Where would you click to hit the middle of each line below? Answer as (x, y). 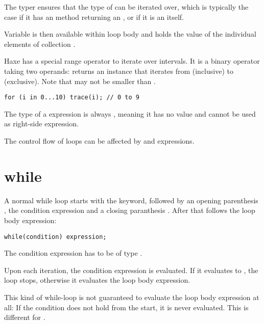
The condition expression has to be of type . (73, 253)
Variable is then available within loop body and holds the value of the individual (130, 34)
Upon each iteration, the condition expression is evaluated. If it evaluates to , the (131, 270)
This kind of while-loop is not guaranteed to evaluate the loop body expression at (132, 297)
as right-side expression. (41, 124)
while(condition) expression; (55, 237)
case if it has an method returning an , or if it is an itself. (94, 17)
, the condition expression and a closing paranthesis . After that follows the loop (130, 210)
